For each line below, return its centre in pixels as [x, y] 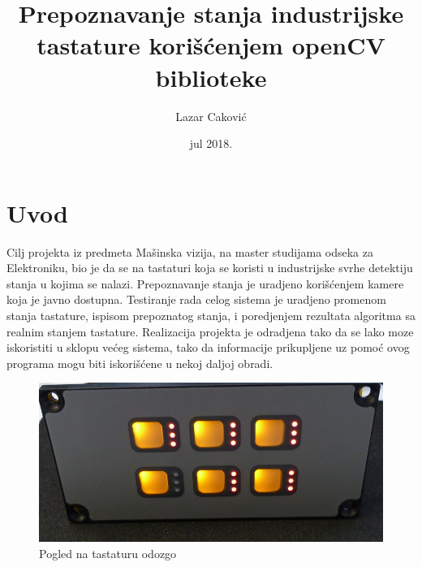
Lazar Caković [211, 116]
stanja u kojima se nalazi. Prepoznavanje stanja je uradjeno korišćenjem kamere [205, 283]
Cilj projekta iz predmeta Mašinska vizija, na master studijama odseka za [190, 251]
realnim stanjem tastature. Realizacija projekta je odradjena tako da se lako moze [210, 331]
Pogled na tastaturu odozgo [108, 553]
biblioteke [211, 77]
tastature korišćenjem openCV [211, 45]
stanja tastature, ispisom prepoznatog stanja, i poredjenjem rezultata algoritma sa [211, 315]
